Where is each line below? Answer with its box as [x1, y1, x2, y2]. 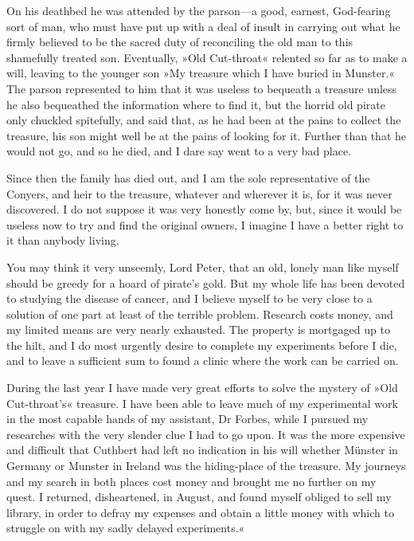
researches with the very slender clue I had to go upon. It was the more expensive [6, 425, 405, 442]
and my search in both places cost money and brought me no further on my [6, 472, 377, 489]
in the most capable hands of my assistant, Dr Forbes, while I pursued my [6, 410, 369, 427]
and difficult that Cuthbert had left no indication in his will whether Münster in [6, 441, 398, 458]
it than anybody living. [6, 232, 119, 249]
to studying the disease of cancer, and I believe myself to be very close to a [6, 290, 373, 307]
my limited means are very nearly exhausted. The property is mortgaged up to [6, 321, 390, 338]
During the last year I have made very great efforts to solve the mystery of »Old [6, 379, 398, 396]
